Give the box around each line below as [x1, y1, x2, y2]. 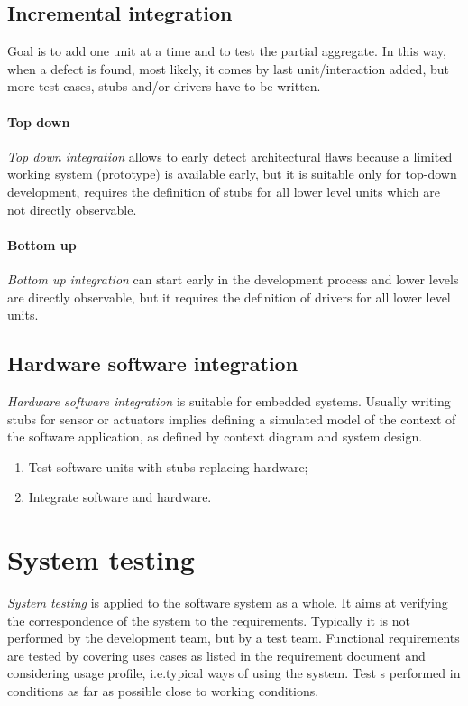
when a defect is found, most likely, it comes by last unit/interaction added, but [7, 59, 449, 78]
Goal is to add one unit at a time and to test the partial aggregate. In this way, [7, 42, 446, 60]
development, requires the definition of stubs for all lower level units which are [7, 181, 441, 200]
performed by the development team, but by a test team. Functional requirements [7, 628, 460, 647]
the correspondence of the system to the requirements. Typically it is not [7, 610, 410, 629]
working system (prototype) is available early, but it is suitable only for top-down [7, 164, 457, 183]
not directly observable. [7, 200, 137, 218]
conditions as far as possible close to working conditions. [7, 682, 319, 700]
